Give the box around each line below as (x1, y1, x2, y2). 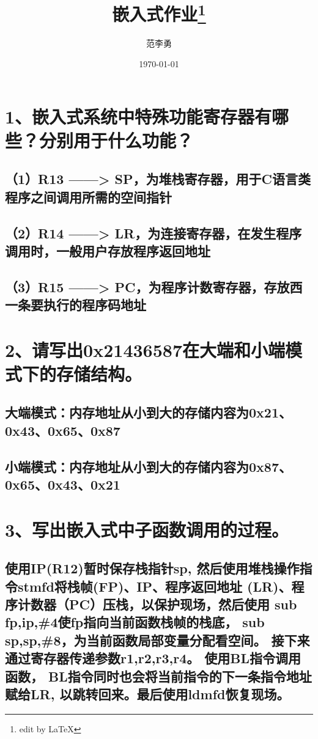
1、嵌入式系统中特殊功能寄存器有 (5, 103, 272, 128)
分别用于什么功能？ (39, 127, 194, 152)
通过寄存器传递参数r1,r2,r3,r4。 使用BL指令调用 (5, 649, 301, 667)
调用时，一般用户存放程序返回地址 (5, 241, 210, 260)
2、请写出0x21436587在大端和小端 (5, 337, 285, 362)
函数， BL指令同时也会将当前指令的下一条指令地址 (5, 666, 312, 685)
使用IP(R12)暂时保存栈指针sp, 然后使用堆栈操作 (5, 559, 300, 578)
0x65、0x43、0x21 (5, 475, 120, 494)
